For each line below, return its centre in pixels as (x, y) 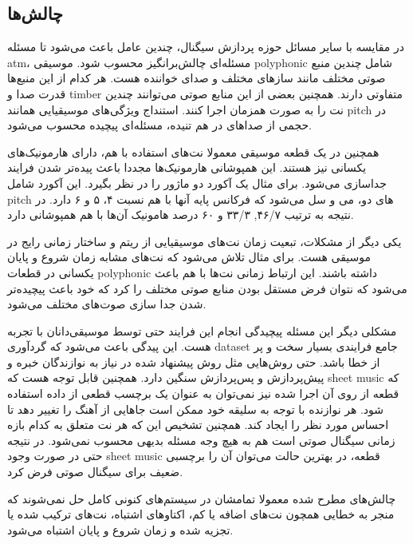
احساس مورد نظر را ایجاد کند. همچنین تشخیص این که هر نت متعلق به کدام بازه (198, 425)
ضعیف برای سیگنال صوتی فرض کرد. (95, 472)
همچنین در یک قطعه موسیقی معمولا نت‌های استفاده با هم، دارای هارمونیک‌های (193, 151)
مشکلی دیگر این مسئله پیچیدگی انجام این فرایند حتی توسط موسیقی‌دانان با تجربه (202, 330)
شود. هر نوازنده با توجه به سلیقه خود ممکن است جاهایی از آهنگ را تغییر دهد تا (196, 409)
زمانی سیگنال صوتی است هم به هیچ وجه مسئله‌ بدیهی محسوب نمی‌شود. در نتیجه (201, 440)
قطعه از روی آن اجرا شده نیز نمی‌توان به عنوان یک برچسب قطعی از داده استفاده (203, 393)
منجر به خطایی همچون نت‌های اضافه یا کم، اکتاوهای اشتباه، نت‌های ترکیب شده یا (201, 514)
